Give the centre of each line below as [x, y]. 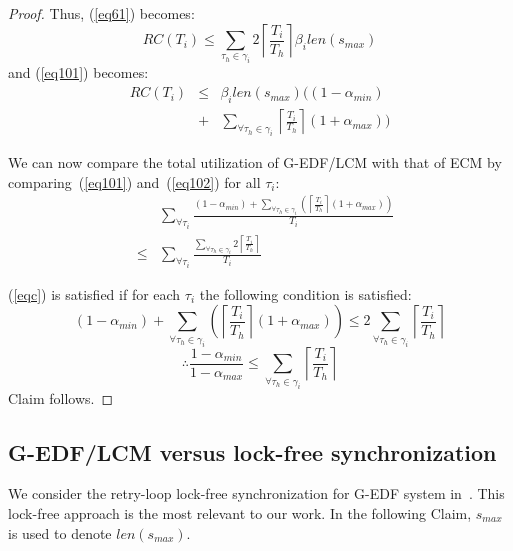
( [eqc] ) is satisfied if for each [94, 293]
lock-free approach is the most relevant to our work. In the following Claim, [240, 512]
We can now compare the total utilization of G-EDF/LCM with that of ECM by [255, 162]
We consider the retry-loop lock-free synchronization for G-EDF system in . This [256, 493]
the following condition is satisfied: [305, 293]
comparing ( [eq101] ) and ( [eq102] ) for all [134, 181]
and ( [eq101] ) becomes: [78, 72]
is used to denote [60, 532]
